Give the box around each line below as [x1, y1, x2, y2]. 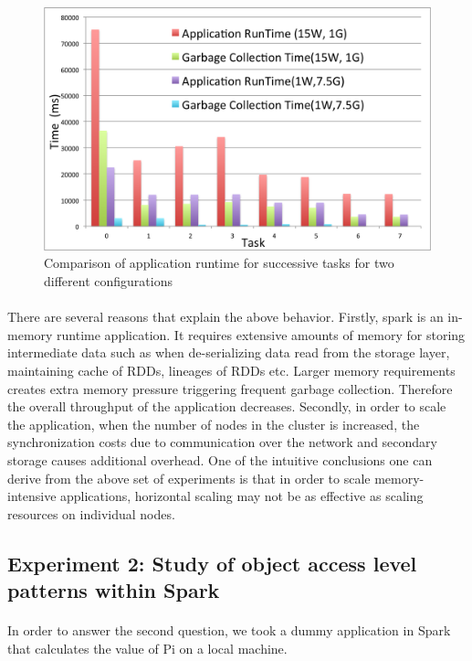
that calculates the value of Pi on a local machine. [7, 638, 288, 657]
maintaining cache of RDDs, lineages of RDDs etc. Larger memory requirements [7, 360, 456, 379]
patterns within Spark [7, 576, 220, 604]
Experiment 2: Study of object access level [7, 549, 417, 577]
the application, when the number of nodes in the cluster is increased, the [7, 414, 420, 433]
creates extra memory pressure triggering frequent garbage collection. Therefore [7, 378, 453, 398]
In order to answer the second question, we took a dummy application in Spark [7, 621, 451, 640]
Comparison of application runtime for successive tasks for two [44, 253, 394, 272]
